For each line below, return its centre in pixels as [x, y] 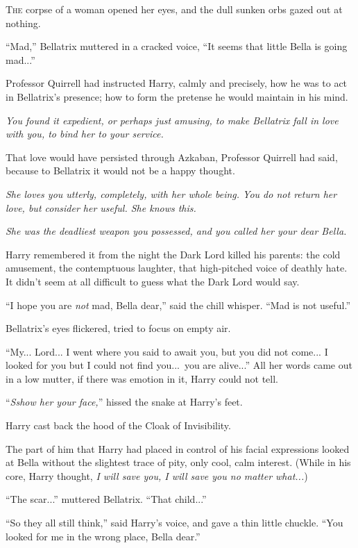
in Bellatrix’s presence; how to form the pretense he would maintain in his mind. [177, 96]
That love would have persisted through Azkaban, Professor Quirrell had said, [172, 157]
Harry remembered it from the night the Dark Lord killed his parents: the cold [173, 254]
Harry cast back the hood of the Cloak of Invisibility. [118, 425]
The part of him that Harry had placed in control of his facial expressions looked [178, 448]
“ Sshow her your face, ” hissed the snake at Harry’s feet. [124, 402]
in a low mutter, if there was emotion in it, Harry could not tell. [142, 378]
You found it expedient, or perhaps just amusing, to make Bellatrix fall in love [172, 120]
